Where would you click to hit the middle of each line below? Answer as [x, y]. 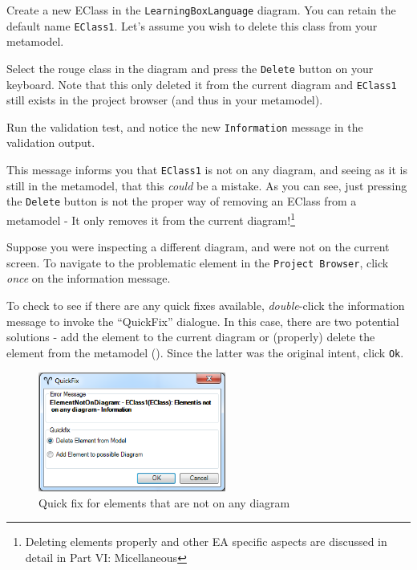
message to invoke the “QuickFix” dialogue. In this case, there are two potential [203, 321]
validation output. [51, 142]
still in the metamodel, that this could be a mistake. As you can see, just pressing [207, 185]
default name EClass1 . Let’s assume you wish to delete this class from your [192, 25]
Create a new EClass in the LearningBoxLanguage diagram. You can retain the [201, 10]
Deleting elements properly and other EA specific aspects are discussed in [206, 541]
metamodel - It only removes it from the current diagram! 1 [151, 218]
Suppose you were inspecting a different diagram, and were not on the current [198, 247]
